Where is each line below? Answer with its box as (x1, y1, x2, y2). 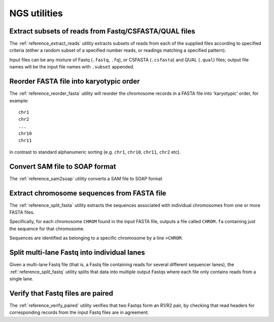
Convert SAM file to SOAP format (9, 162, 116, 171)
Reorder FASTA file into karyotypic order (9, 77, 140, 86)
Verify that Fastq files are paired (9, 289, 114, 298)
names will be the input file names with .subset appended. (9, 64, 134, 70)
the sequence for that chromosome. (9, 226, 85, 232)
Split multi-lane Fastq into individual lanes (9, 248, 146, 257)
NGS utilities (9, 8, 63, 19)
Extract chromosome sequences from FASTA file (9, 189, 166, 197)
